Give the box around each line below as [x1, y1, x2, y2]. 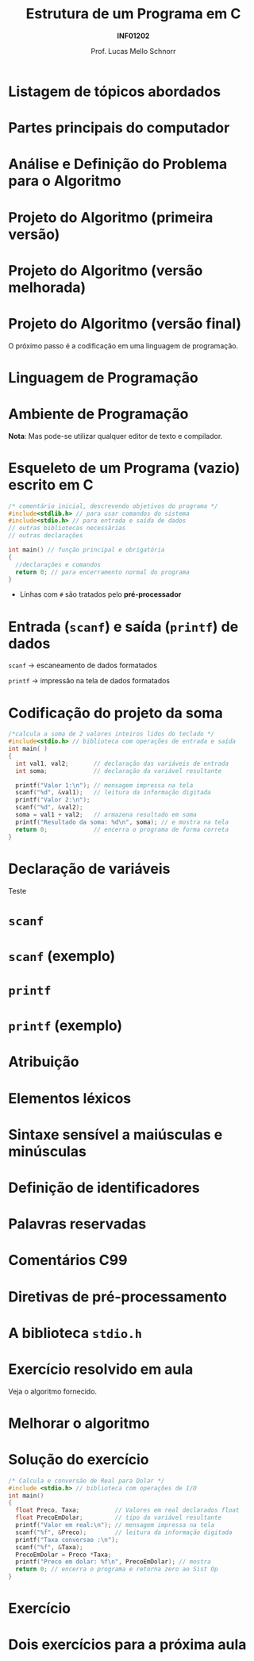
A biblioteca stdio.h [8, 1324, 143, 1342]
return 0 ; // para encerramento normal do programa [15, 568, 190, 576]
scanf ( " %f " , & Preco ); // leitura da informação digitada [15, 1528, 233, 1536]
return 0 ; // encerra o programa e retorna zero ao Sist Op [15, 1565, 218, 1574]
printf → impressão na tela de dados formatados [8, 676, 171, 686]
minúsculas [8, 1142, 87, 1160]
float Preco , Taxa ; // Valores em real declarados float [15, 1506, 240, 1514]
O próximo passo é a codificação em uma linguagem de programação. [8, 340, 239, 350]
